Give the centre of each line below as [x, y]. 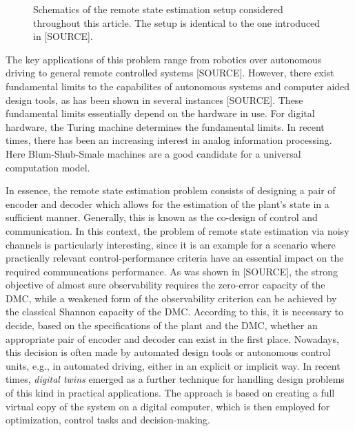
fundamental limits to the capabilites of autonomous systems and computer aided [178, 86]
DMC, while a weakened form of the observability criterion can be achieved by [171, 298]
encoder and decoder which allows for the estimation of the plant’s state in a [168, 203]
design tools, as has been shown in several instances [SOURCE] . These [154, 99]
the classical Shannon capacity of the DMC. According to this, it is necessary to [174, 312]
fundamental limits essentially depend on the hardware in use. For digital [160, 113]
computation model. [48, 167]
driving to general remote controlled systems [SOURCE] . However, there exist [170, 73]
